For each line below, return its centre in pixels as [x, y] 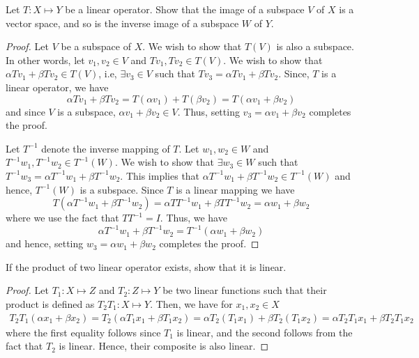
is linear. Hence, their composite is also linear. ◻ [164, 346]
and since [25, 111]
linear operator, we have [57, 87]
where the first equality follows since [83, 332]
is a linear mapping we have [235, 189]
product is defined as [50, 304]
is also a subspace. [315, 46]
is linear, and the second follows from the [265, 332]
